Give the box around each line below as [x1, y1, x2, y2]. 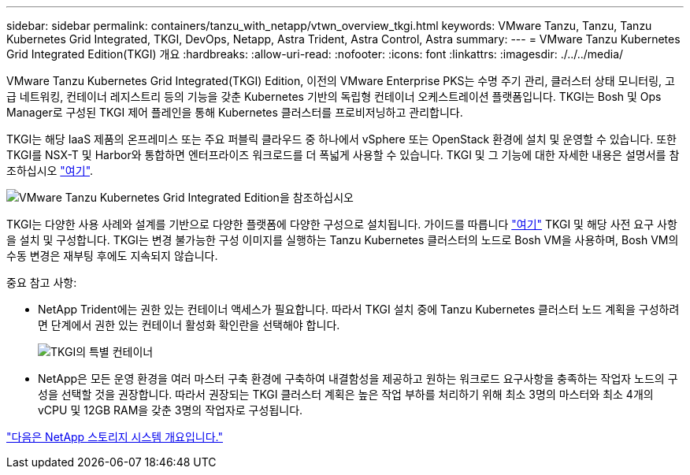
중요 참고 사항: [6, 276, 77, 289]
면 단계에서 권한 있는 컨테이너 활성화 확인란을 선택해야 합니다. [38, 318, 340, 332]
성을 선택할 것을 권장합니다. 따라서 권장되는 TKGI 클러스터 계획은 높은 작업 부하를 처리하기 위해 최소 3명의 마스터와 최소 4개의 [38, 388, 654, 401]
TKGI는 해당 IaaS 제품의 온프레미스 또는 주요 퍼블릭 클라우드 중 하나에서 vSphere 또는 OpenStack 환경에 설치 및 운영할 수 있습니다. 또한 [6, 132, 677, 146]
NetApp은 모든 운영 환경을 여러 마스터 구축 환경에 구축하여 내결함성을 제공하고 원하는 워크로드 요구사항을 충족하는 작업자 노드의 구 [38, 372, 678, 385]
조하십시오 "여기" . [6, 164, 94, 177]
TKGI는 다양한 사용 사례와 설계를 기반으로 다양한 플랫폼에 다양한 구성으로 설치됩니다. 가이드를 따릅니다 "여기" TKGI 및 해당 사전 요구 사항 [6, 217, 677, 231]
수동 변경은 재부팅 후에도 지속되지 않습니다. [6, 249, 218, 262]
